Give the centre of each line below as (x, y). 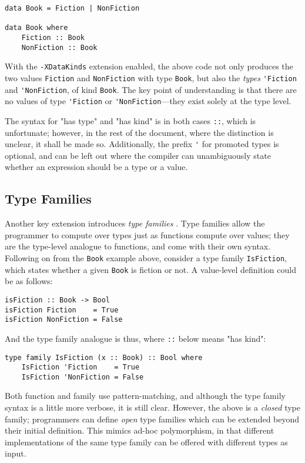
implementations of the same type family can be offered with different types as (146, 442)
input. (16, 453)
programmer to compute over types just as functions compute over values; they (147, 234)
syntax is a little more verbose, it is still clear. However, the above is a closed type (153, 407)
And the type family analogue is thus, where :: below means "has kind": (135, 338)
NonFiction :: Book (59, 47)
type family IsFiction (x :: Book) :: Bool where (104, 357)
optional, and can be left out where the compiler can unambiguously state (138, 155)
